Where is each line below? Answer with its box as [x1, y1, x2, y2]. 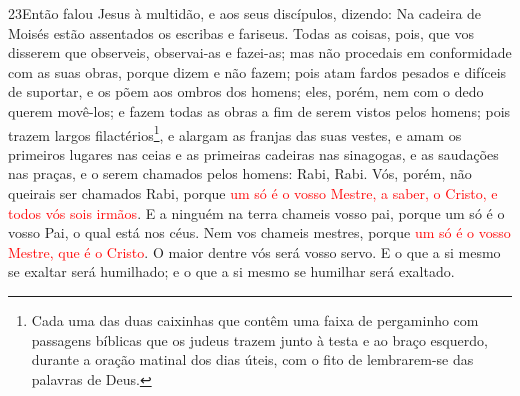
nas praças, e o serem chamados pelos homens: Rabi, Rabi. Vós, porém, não [8, 163, 472, 184]
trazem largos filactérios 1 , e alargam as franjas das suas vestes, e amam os [8, 121, 462, 145]
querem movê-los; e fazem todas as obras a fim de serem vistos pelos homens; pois [8, 100, 511, 121]
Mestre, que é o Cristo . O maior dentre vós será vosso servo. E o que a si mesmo [8, 241, 501, 262]
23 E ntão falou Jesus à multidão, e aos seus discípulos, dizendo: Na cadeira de [8, 3, 482, 23]
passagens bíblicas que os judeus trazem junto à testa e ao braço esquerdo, [31, 329, 488, 350]
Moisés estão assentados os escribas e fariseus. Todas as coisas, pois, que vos [8, 22, 475, 43]
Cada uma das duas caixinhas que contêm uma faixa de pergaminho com [31, 309, 479, 330]
